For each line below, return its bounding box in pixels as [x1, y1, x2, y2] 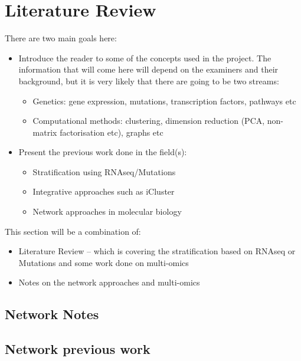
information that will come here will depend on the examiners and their [18, 63, 279, 76]
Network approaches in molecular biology [32, 205, 182, 218]
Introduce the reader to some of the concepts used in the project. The [18, 51, 271, 64]
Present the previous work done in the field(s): [18, 146, 187, 158]
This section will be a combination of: [5, 225, 141, 237]
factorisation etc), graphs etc [60, 126, 163, 138]
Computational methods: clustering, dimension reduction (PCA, [32, 114, 265, 127]
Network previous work [5, 340, 150, 358]
